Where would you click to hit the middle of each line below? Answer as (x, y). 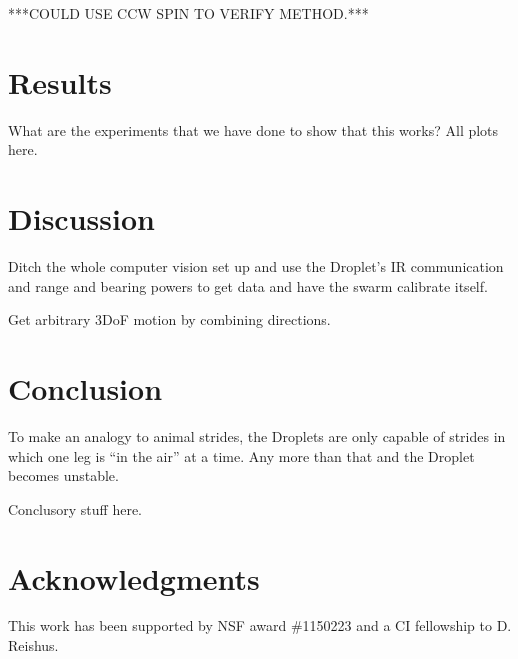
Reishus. (33, 645)
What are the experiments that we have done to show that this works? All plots (253, 129)
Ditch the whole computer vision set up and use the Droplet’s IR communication (256, 266)
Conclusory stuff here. (75, 508)
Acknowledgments (134, 577)
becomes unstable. (63, 475)
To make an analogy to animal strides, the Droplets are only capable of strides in (257, 435)
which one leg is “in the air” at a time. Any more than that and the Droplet (241, 455)
